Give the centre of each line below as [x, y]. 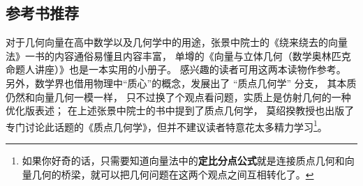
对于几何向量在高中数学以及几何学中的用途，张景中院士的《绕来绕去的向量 [177, 42]
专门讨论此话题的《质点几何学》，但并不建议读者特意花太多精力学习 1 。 [166, 125]
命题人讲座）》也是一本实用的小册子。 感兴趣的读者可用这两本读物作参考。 [176, 69]
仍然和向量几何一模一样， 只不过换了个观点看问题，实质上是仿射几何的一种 [178, 96]
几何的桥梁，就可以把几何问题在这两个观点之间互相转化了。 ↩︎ [173, 174]
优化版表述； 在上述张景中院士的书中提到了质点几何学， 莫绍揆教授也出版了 [180, 110]
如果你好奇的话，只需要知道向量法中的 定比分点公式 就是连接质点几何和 [183, 161]
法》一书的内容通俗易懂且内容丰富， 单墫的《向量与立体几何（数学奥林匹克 [178, 55]
